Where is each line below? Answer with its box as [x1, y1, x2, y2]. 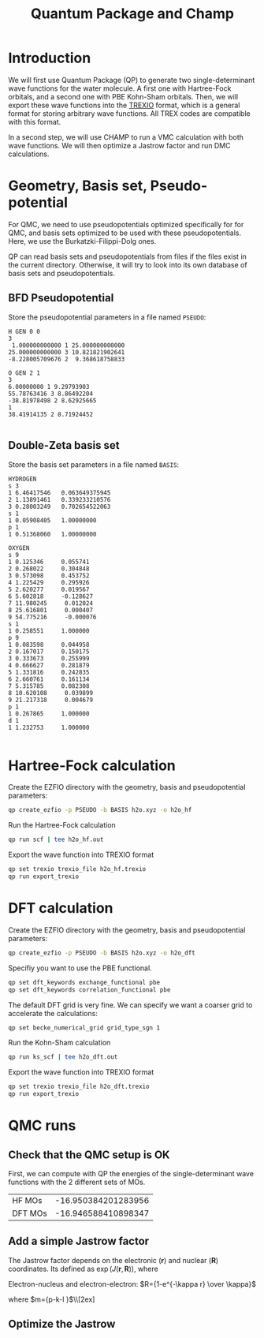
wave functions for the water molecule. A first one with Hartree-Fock [8, 84, 232, 93]
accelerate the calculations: [8, 1008, 99, 1018]
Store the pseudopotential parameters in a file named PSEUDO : [8, 312, 206, 322]
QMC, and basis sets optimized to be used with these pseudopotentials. [8, 228, 242, 237]
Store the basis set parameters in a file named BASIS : [8, 459, 180, 469]
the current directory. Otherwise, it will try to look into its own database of [8, 260, 247, 269]
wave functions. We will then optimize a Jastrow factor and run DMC [8, 140, 231, 150]
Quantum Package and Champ [30, 5, 235, 23]
